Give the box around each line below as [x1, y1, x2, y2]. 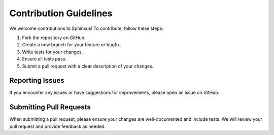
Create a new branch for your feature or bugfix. [22, 42, 121, 48]
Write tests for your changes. [22, 49, 83, 55]
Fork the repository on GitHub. [22, 35, 86, 41]
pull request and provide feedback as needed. [9, 123, 106, 129]
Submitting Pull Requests [9, 103, 91, 112]
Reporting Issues [9, 76, 64, 85]
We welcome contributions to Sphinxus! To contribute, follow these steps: [9, 25, 163, 31]
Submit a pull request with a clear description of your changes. [22, 63, 154, 69]
